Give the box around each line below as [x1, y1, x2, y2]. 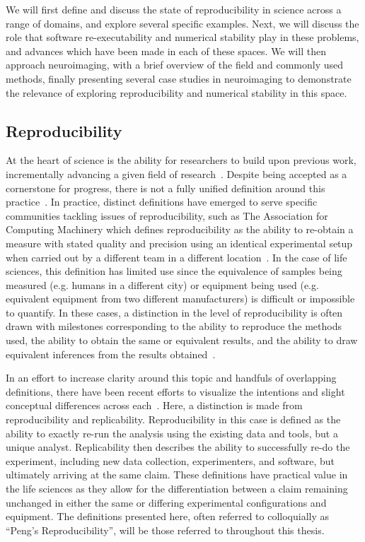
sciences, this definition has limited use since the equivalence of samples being [6, 264, 342, 278]
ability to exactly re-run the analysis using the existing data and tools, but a [6, 425, 338, 440]
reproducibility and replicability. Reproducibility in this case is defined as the [6, 412, 341, 427]
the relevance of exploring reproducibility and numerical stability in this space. [6, 85, 347, 100]
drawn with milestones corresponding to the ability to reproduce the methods [6, 319, 342, 334]
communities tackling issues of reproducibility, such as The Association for [6, 208, 328, 223]
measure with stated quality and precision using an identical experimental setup [6, 235, 353, 250]
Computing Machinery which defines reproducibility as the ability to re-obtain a [6, 222, 354, 237]
